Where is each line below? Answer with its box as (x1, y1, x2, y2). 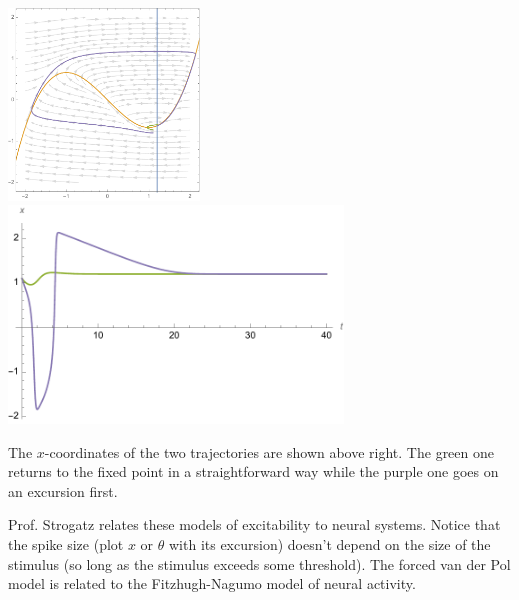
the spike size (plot (8, 533, 124, 554)
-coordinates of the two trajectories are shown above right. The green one (44, 441, 494, 462)
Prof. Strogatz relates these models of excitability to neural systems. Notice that (8, 514, 501, 535)
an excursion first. (8, 480, 118, 501)
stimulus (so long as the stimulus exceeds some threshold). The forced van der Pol (8, 553, 511, 574)
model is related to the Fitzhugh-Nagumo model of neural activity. (8, 573, 416, 594)
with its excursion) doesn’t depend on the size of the (168, 533, 491, 554)
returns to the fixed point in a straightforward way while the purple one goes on (8, 461, 499, 482)
